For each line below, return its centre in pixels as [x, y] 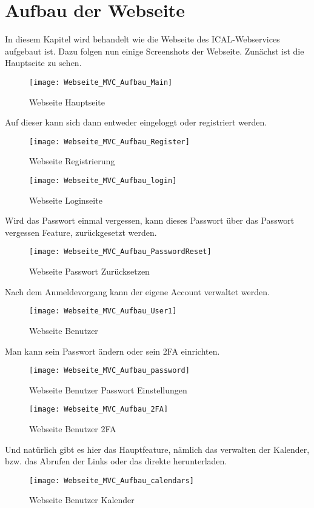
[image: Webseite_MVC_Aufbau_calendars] [112, 480]
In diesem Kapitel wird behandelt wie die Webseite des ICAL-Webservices [142, 39]
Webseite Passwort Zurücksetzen [89, 271]
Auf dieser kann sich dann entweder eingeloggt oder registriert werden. [136, 122]
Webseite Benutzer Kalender [82, 500]
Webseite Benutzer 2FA [73, 429]
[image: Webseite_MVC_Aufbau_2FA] [99, 409]
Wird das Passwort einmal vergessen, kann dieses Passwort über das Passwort [150, 220]
